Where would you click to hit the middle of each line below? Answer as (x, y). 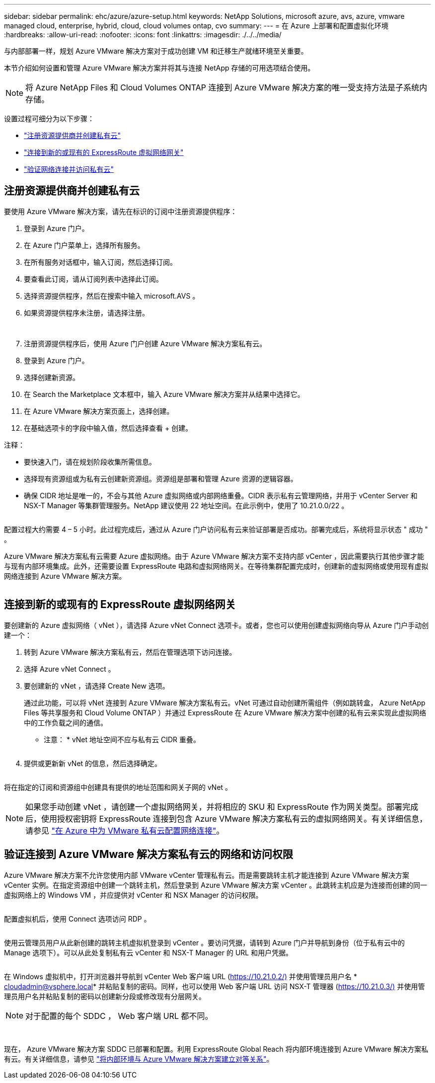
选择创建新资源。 (52, 377)
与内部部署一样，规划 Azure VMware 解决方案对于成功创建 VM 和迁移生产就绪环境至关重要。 (156, 51)
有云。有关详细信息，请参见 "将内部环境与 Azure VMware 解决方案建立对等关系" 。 (139, 1059)
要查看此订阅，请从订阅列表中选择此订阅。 (93, 279)
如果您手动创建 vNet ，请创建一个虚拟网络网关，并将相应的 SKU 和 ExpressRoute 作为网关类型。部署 (214, 807)
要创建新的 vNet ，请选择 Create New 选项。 (97, 686)
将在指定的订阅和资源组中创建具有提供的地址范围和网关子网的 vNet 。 (118, 787)
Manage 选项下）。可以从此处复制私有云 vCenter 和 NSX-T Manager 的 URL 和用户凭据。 (148, 952)
